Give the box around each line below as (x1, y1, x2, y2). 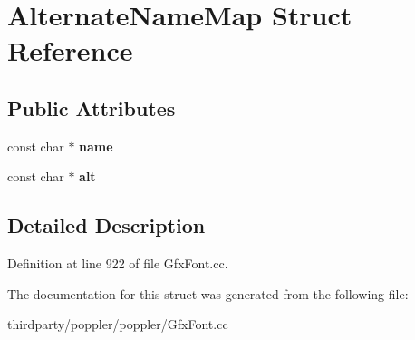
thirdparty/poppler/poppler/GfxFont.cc (7, 315, 228, 334)
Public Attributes (7, 93, 176, 121)
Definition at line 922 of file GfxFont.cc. (7, 254, 228, 273)
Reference (7, 32, 133, 69)
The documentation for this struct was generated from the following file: (7, 284, 409, 303)
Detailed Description (7, 211, 206, 239)
